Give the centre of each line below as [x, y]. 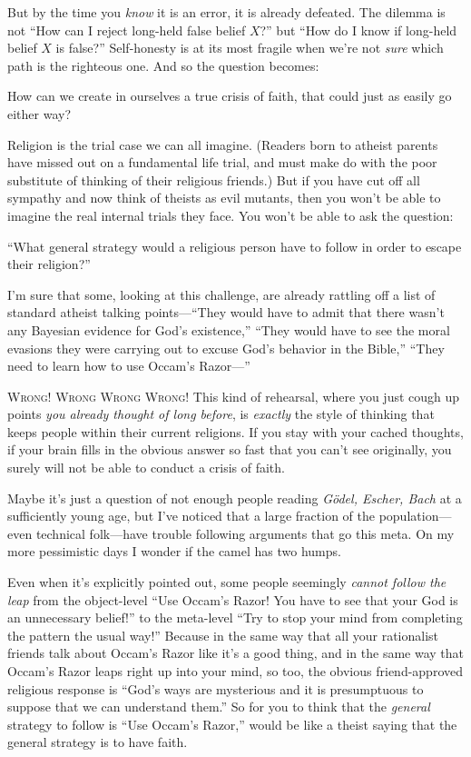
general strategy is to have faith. [98, 742]
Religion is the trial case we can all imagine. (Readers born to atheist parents [223, 144]
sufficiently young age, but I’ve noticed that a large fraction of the [191, 516]
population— [415, 516]
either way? [39, 113]
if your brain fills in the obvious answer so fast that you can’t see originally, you [230, 449]
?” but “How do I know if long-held [358, 30]
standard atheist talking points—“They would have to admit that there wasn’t [226, 312]
